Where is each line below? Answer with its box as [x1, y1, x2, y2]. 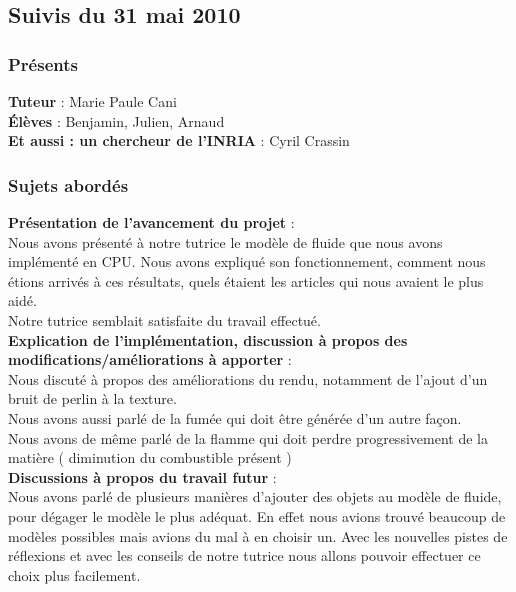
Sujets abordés [8, 172, 129, 197]
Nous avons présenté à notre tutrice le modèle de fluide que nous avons [8, 231, 443, 252]
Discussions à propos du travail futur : [8, 466, 277, 487]
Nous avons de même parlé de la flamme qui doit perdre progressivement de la [8, 427, 488, 448]
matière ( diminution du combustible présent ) [8, 447, 292, 468]
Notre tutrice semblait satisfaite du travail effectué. [8, 309, 321, 330]
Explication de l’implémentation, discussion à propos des [8, 329, 408, 350]
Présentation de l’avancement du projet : [8, 212, 295, 232]
